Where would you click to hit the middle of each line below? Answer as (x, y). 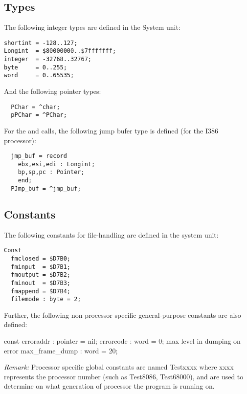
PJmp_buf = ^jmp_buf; (46, 188)
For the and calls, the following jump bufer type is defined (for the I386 (111, 130)
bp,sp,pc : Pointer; (51, 172)
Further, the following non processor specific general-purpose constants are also (123, 315)
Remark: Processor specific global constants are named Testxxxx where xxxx (119, 367)
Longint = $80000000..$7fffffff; (60, 51)
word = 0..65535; (39, 76)
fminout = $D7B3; (41, 283)
